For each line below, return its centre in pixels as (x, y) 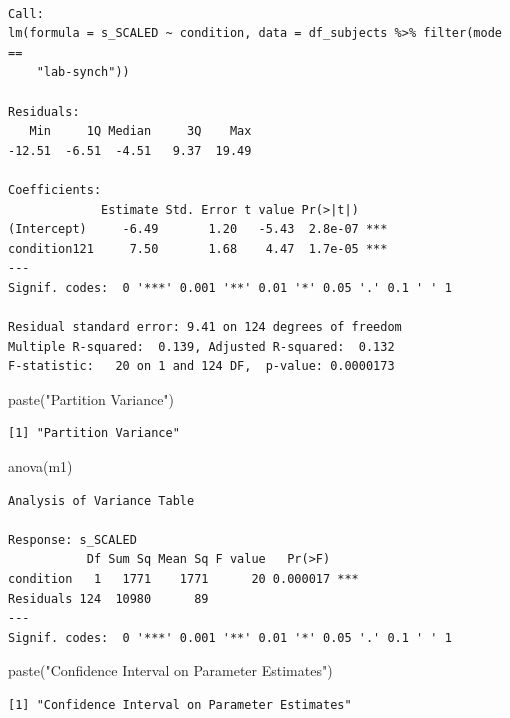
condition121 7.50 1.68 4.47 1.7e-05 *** (198, 248)
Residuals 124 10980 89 (108, 598)
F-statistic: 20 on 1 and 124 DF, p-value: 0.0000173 (201, 366)
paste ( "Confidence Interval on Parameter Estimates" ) (170, 670)
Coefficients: (55, 189)
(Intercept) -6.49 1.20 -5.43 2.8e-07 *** (198, 229)
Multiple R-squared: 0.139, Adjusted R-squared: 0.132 (201, 346)
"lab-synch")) (83, 72)
